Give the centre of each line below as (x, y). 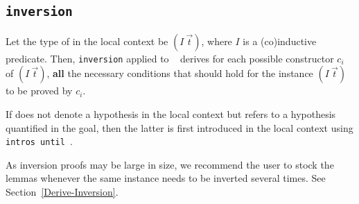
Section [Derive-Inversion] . (62, 192)
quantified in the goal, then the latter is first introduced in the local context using (179, 127)
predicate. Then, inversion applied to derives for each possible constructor (170, 58)
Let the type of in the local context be (87, 41)
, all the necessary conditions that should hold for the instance (180, 73)
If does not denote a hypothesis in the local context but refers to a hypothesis (171, 114)
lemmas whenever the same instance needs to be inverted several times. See (166, 178)
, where (217, 41)
